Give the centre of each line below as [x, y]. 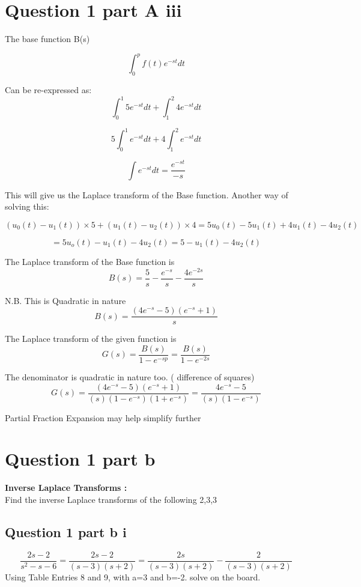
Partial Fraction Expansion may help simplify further [103, 417]
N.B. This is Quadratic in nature [65, 300]
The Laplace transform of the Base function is [90, 261]
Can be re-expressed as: [48, 90]
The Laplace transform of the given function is [91, 339]
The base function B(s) [47, 39]
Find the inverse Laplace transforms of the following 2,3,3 [111, 499]
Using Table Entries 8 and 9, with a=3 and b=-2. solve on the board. [133, 576]
